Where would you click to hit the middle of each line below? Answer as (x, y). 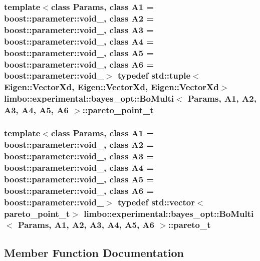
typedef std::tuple (154, 75)
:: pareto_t (189, 225)
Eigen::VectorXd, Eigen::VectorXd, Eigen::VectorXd (111, 87)
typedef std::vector (156, 202)
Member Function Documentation (94, 252)
